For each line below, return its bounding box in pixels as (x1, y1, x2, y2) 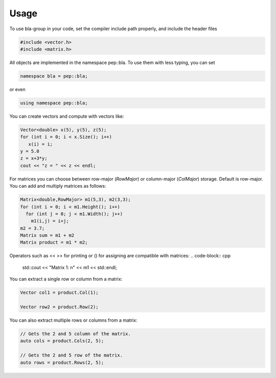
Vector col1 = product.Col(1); (20, 290, 99, 296)
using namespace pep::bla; (20, 100, 88, 106)
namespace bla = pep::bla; (20, 73, 88, 79)
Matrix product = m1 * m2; (20, 239, 88, 246)
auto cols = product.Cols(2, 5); (20, 338, 104, 344)
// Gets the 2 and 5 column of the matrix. (20, 330, 131, 337)
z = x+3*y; (20, 155, 48, 161)
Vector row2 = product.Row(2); (20, 304, 99, 310)
